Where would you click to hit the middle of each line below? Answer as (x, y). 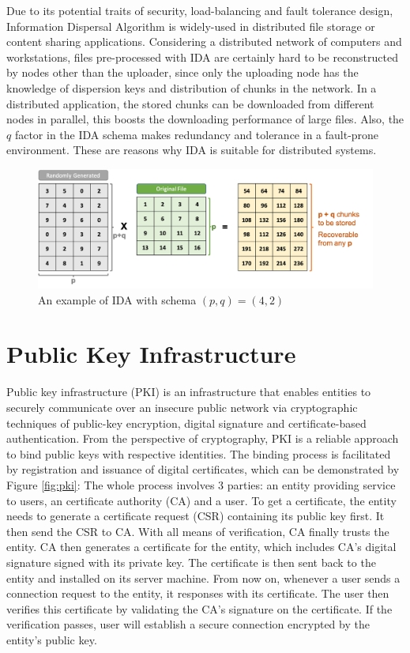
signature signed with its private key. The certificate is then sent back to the (191, 562)
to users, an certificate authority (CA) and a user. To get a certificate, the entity (201, 500)
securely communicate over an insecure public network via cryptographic (182, 407)
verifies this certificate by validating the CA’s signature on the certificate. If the (199, 608)
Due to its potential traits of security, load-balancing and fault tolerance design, (200, 10)
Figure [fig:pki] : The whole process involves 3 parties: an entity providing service (201, 484)
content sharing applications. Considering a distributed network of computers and (204, 42)
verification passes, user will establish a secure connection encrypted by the (188, 624)
